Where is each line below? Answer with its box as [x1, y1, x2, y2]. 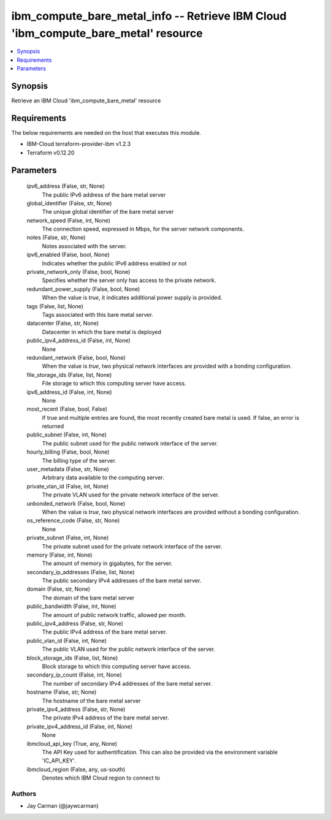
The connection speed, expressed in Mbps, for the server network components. [42, 226, 245, 233]
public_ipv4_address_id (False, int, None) [26, 337, 131, 344]
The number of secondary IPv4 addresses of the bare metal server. [42, 680, 213, 687]
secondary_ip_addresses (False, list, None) [26, 568, 135, 575]
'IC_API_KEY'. [42, 757, 76, 764]
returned [42, 423, 64, 430]
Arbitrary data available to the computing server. [42, 474, 165, 481]
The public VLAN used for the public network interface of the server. [42, 645, 216, 653]
